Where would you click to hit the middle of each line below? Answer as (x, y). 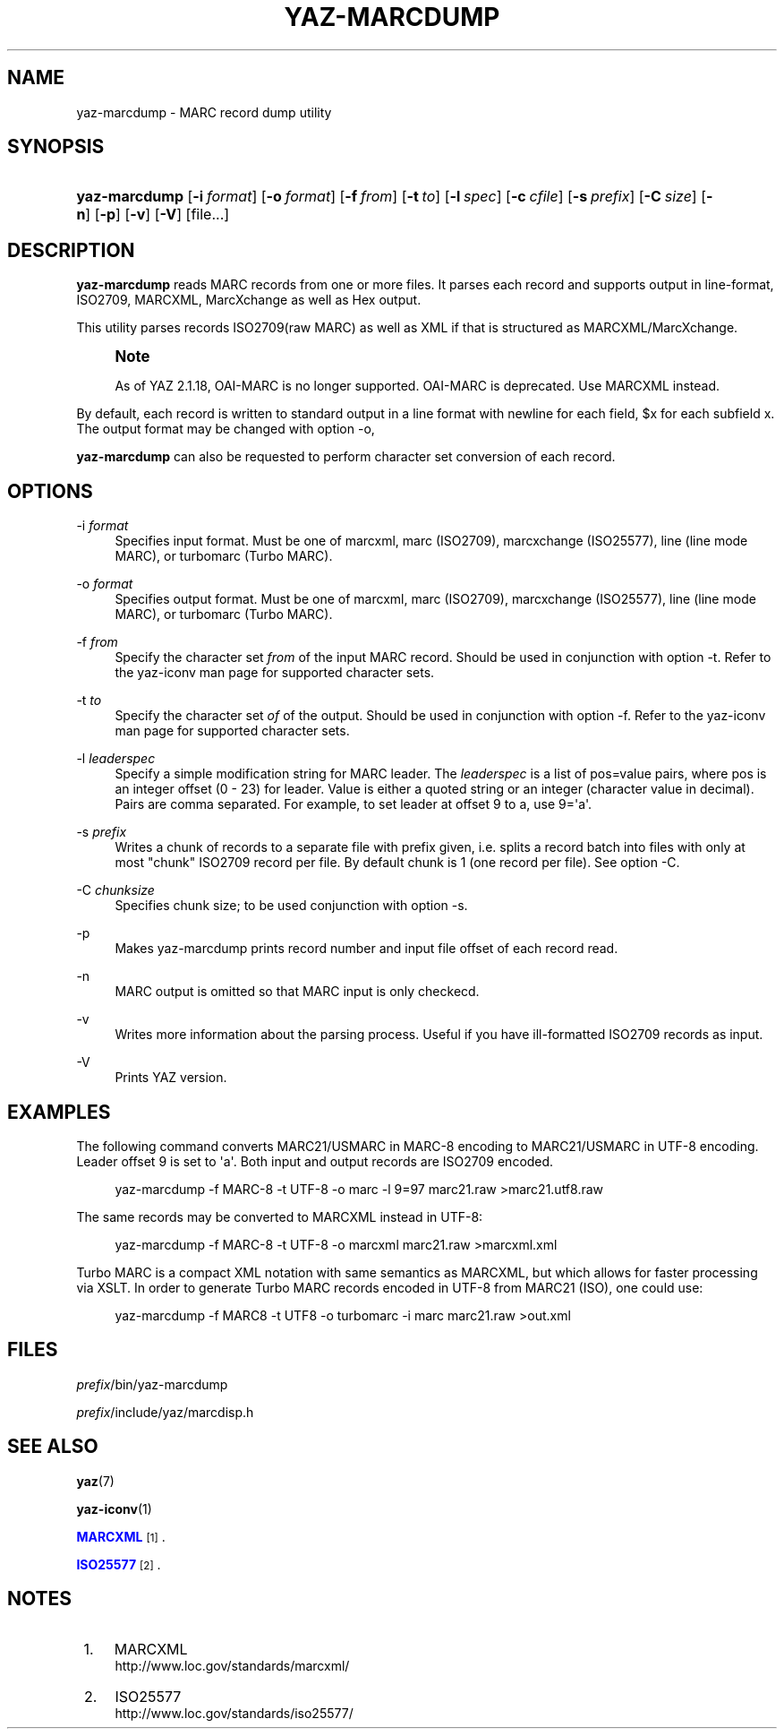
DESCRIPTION (71, 250)
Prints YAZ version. (171, 1078)
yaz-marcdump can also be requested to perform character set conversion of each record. (346, 457)
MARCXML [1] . (121, 1536)
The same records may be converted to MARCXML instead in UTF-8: (280, 1216)
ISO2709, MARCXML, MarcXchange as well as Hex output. (249, 300)
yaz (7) (95, 1481)
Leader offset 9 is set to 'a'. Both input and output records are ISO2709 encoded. (315, 1161)
